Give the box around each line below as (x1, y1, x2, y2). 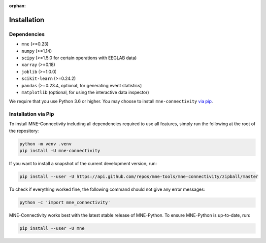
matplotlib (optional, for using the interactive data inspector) (21, 89, 150, 95)
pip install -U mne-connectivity (19, 148, 100, 154)
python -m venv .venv (19, 141, 72, 146)
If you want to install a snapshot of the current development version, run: (9, 161, 157, 167)
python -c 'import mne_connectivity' (19, 200, 111, 206)
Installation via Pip (9, 111, 54, 118)
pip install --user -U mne (19, 226, 85, 231)
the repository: (9, 128, 39, 134)
